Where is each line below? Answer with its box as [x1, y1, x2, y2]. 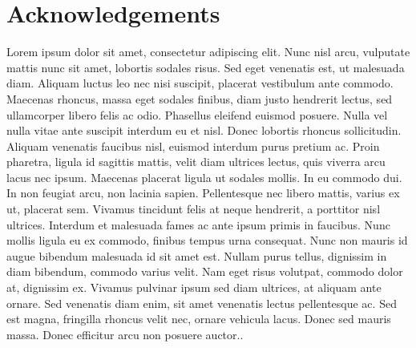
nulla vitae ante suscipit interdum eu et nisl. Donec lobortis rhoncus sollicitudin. [6, 122, 402, 139]
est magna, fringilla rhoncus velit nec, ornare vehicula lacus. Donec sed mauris [6, 310, 391, 327]
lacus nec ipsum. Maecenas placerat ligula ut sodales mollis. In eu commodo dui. [6, 168, 402, 185]
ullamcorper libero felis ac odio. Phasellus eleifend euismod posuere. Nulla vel [6, 106, 388, 123]
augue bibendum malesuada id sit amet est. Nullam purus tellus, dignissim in [6, 247, 387, 264]
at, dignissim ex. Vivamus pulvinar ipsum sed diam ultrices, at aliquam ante [6, 279, 382, 296]
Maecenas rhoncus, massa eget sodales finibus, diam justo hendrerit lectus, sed [6, 90, 393, 107]
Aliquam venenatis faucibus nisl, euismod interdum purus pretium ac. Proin [6, 137, 380, 154]
